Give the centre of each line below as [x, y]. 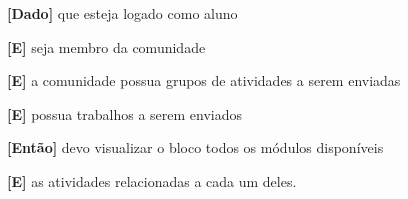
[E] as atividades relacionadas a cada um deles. [152, 180]
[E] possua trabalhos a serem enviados [125, 113]
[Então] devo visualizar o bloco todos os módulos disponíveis [195, 147]
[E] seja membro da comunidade [106, 46]
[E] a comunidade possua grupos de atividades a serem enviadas [204, 80]
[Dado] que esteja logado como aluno [122, 13]
